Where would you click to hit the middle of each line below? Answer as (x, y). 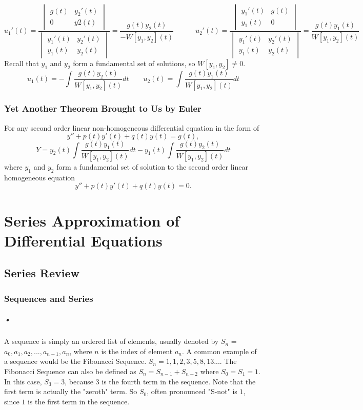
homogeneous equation (40, 177)
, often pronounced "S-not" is (192, 391)
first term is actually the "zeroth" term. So (71, 391)
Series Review (42, 273)
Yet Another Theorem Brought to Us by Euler (103, 108)
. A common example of (219, 351)
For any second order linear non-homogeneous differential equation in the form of (132, 127)
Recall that (22, 63)
